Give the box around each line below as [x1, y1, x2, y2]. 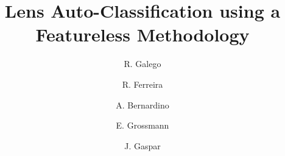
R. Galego [124, 57, 161, 70]
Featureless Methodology [35, 22, 250, 47]
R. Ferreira [122, 77, 163, 90]
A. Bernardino [116, 98, 169, 111]
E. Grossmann [116, 119, 169, 132]
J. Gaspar [124, 139, 161, 152]
